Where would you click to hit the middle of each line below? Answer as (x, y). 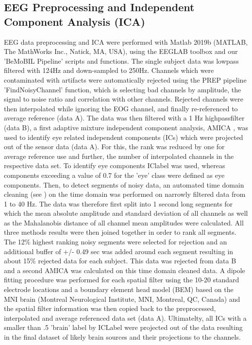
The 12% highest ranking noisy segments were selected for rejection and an (116, 242)
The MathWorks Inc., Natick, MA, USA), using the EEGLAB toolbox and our (121, 51)
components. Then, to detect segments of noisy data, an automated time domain (124, 184)
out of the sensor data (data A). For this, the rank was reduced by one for (114, 147)
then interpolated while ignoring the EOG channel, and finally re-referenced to (121, 108)
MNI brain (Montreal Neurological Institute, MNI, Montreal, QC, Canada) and (122, 299)
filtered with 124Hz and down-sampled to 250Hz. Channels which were (109, 70)
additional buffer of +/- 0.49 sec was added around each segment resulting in (119, 251)
